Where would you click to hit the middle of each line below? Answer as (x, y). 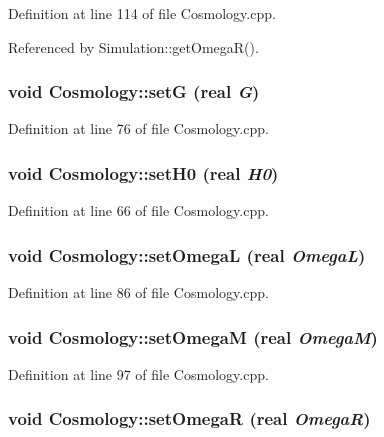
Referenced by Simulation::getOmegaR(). (133, 46)
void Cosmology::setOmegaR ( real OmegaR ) (189, 418)
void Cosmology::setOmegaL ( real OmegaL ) (187, 254)
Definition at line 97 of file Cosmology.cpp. (138, 373)
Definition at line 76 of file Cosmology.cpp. (138, 128)
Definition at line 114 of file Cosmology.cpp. (142, 13)
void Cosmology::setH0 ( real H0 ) (143, 172)
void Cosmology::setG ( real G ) (134, 91)
